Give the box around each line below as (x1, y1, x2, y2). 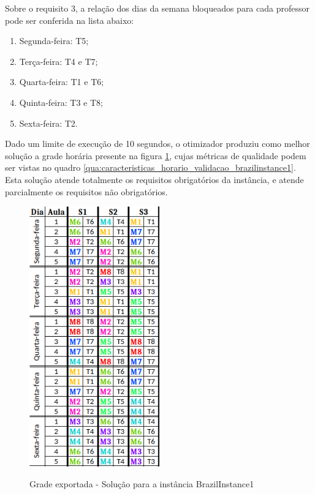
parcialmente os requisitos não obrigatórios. (5, 185, 168, 198)
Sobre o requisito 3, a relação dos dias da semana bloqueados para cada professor (5, 2, 309, 14)
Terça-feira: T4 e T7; (19, 54, 98, 67)
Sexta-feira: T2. (19, 116, 78, 129)
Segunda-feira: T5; (19, 34, 89, 47)
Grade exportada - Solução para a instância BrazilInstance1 (29, 477, 254, 490)
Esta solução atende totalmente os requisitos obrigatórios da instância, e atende (5, 173, 304, 185)
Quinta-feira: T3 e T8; (19, 95, 103, 108)
